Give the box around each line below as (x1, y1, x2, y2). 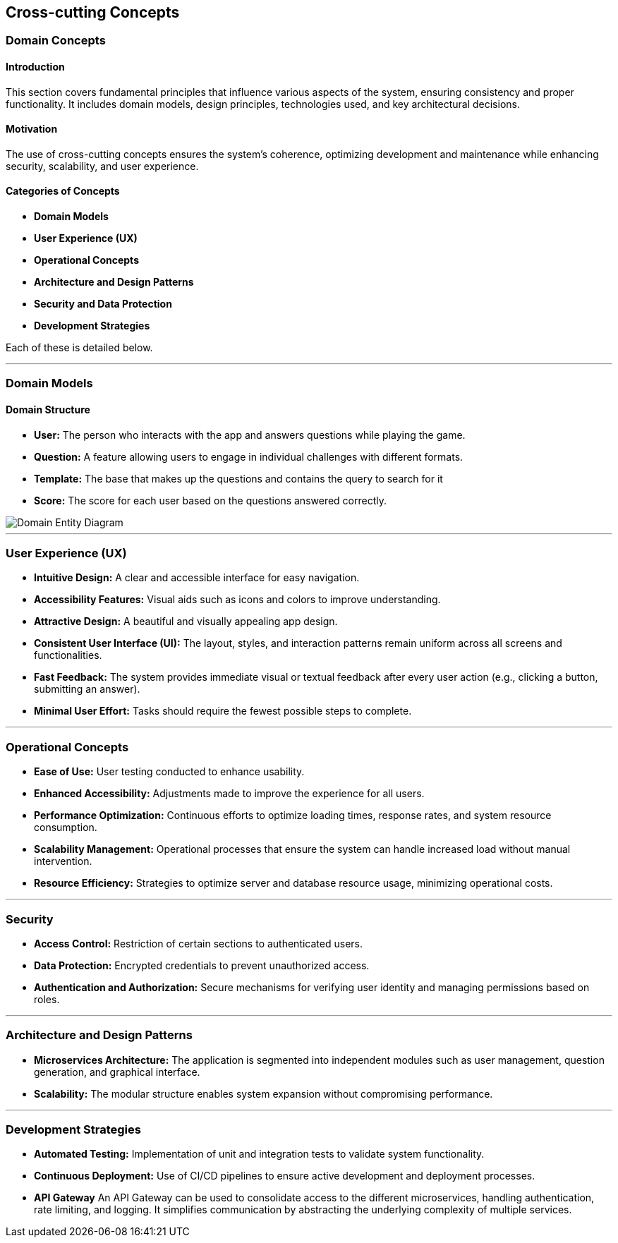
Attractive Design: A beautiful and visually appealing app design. (34, 615, 338, 628)
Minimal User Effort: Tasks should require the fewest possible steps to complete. (34, 705, 412, 717)
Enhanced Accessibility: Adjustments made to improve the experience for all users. (34, 787, 425, 800)
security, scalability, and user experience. (6, 159, 199, 172)
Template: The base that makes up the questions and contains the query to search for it (34, 472, 443, 485)
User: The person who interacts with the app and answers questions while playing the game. (34, 428, 466, 441)
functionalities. (34, 649, 102, 662)
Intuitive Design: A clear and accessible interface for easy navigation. (34, 571, 360, 584)
